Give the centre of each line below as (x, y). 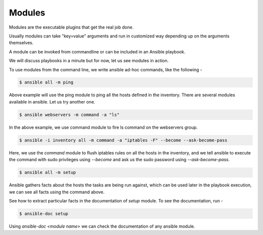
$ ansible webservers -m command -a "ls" (69, 115)
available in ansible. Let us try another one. (52, 101)
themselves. (21, 43)
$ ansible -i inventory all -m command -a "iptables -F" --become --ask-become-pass (123, 140)
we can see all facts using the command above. (57, 192)
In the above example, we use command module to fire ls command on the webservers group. (103, 127)
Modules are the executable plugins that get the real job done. (71, 27)
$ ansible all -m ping (46, 82)
